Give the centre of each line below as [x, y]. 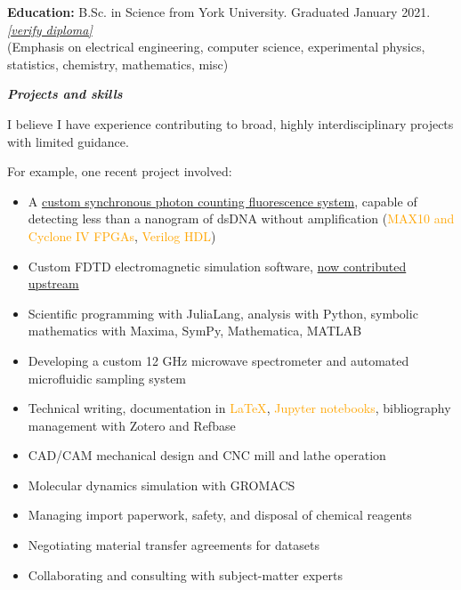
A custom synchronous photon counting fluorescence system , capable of [222, 201]
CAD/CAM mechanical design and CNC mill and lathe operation [207, 455]
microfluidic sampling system [107, 378]
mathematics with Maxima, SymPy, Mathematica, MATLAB [195, 331]
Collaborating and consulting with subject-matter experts [185, 574]
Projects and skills [65, 94]
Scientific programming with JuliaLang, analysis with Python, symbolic [223, 313]
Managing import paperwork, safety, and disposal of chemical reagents [220, 515]
